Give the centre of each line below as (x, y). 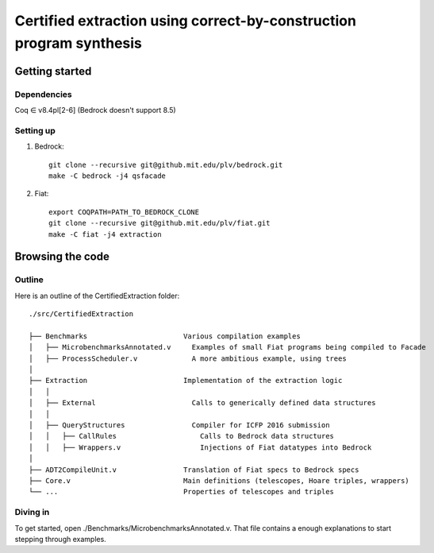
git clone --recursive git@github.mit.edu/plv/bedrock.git (166, 164)
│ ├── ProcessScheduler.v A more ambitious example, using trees (188, 358)
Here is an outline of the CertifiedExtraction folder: (97, 296)
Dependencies (44, 94)
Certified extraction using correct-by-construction (186, 21)
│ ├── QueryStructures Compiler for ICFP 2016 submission (179, 425)
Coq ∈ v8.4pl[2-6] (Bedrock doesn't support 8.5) (95, 110)
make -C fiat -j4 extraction (105, 234)
